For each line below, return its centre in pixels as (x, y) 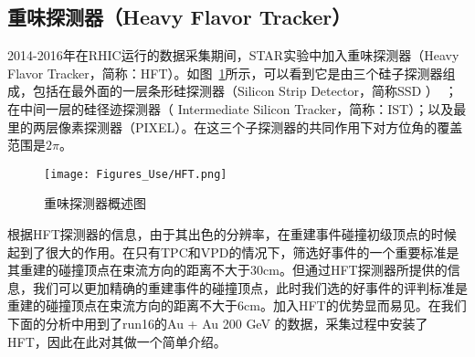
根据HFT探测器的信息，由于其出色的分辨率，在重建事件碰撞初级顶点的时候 (232, 234)
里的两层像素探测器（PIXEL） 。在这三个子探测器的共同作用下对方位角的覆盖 (235, 126)
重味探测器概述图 (95, 203)
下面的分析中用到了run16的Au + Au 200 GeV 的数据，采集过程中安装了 (218, 323)
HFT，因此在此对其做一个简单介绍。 (117, 341)
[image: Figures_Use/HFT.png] (136, 174)
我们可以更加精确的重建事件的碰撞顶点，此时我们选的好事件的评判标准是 (250, 287)
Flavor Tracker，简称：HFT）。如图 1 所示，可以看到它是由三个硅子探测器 (225, 73)
